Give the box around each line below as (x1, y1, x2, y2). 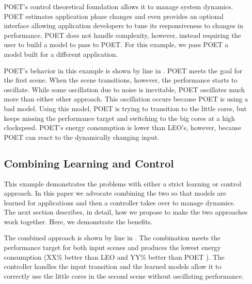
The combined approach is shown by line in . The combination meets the (4, 233, 220, 243)
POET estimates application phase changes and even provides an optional (4, 11, 224, 21)
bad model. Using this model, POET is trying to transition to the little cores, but (4, 103, 247, 113)
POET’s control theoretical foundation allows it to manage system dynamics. (4, 1, 233, 11)
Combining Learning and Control (4, 155, 174, 170)
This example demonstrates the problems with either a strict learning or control (4, 178, 241, 188)
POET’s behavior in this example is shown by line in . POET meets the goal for (4, 65, 243, 75)
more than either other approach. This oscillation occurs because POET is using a (4, 94, 248, 104)
